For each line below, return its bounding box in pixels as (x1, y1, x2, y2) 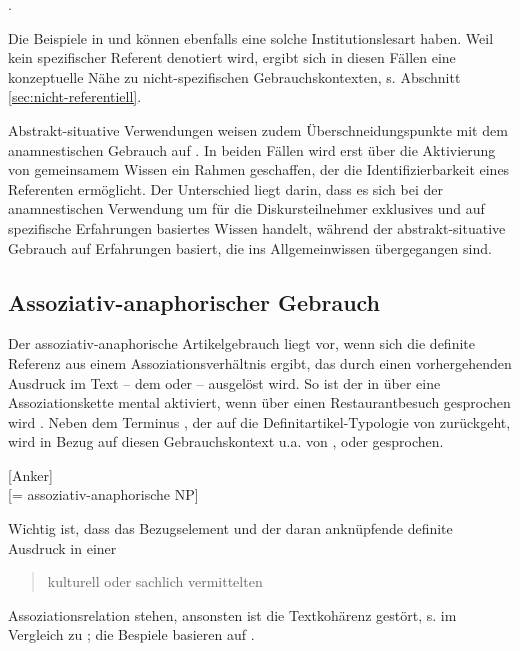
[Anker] (8, 464, 53, 485)
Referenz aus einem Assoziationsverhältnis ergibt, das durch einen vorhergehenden (8, 352, 512, 373)
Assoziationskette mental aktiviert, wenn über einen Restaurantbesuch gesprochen (8, 392, 511, 413)
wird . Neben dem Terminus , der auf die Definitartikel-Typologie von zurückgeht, (8, 411, 511, 432)
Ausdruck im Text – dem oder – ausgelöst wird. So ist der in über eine (8, 372, 441, 393)
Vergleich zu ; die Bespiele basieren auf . (8, 624, 255, 645)
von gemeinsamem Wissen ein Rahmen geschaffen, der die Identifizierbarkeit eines (8, 159, 510, 180)
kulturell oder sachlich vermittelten (47, 571, 263, 592)
